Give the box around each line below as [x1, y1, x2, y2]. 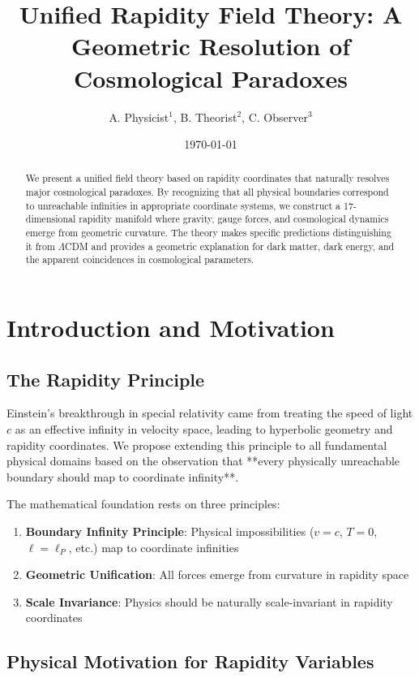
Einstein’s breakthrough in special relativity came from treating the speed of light [6, 404, 413, 421]
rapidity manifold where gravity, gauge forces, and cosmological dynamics [79, 212, 389, 226]
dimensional [25, 212, 76, 226]
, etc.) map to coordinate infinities [68, 538, 239, 555]
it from [25, 239, 55, 253]
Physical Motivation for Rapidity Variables [6, 649, 374, 674]
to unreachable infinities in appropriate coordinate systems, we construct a [25, 198, 341, 212]
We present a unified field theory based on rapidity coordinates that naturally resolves [25, 171, 390, 185]
